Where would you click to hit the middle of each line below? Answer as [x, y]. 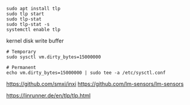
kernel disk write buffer [35, 41]
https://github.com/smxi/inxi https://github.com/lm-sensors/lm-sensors [95, 84]
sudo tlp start [25, 14]
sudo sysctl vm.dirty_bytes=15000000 [54, 57]
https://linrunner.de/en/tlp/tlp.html [49, 95]
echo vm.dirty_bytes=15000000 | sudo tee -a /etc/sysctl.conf [86, 73]
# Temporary [21, 52]
